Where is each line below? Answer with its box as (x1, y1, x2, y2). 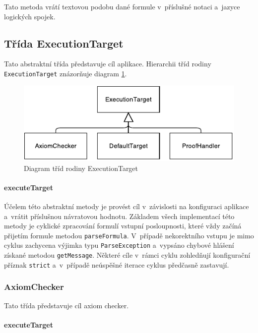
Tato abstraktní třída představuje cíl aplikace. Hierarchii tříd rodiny (4, 58, 211, 69)
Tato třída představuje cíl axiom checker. (4, 300, 129, 310)
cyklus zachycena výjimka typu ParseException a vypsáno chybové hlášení (4, 240, 234, 250)
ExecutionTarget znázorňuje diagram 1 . (4, 68, 127, 78)
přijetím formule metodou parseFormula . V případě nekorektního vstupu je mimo (4, 230, 254, 240)
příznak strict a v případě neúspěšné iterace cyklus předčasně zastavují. (4, 259, 229, 270)
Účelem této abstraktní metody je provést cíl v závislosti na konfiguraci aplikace (4, 201, 249, 212)
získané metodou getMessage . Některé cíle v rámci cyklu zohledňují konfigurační (4, 250, 251, 260)
